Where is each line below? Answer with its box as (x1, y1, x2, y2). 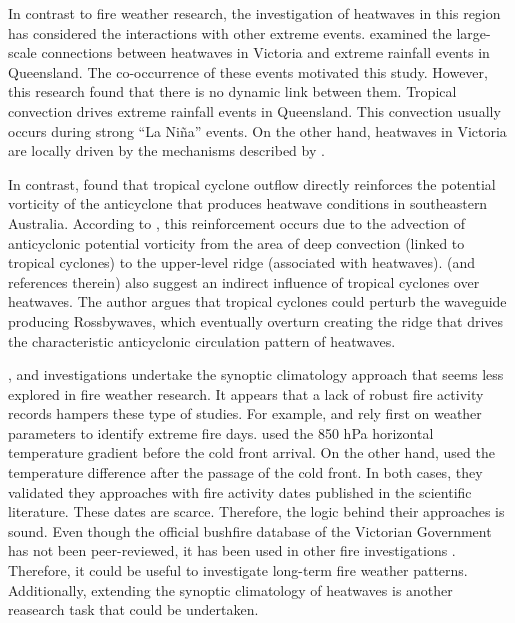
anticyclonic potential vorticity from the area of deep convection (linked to (8, 232, 465, 253)
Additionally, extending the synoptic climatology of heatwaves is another (8, 579, 453, 600)
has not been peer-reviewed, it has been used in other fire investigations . (8, 540, 456, 561)
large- (456, 22, 491, 43)
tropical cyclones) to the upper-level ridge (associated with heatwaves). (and (8, 252, 476, 273)
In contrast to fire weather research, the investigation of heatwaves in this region (8, 3, 501, 23)
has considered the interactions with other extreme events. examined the (8, 22, 452, 43)
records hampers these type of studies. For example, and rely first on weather (8, 403, 482, 424)
